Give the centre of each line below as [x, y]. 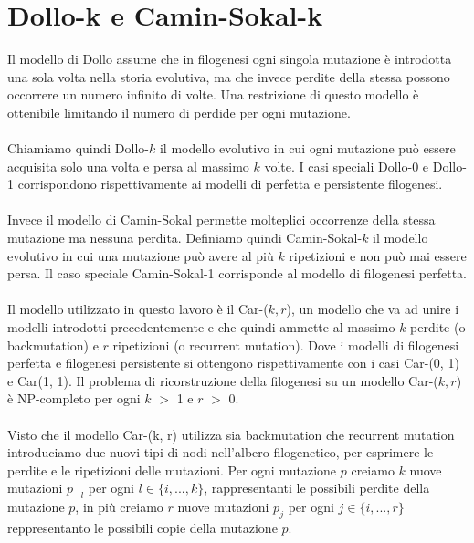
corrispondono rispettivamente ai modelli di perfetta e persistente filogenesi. [230, 184]
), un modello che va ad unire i [373, 309]
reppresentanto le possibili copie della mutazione [142, 527]
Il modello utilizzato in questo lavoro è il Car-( [138, 309]
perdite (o [438, 327]
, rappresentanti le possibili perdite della [317, 488]
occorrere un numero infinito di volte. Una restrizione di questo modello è [213, 94]
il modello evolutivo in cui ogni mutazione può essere [307, 148]
